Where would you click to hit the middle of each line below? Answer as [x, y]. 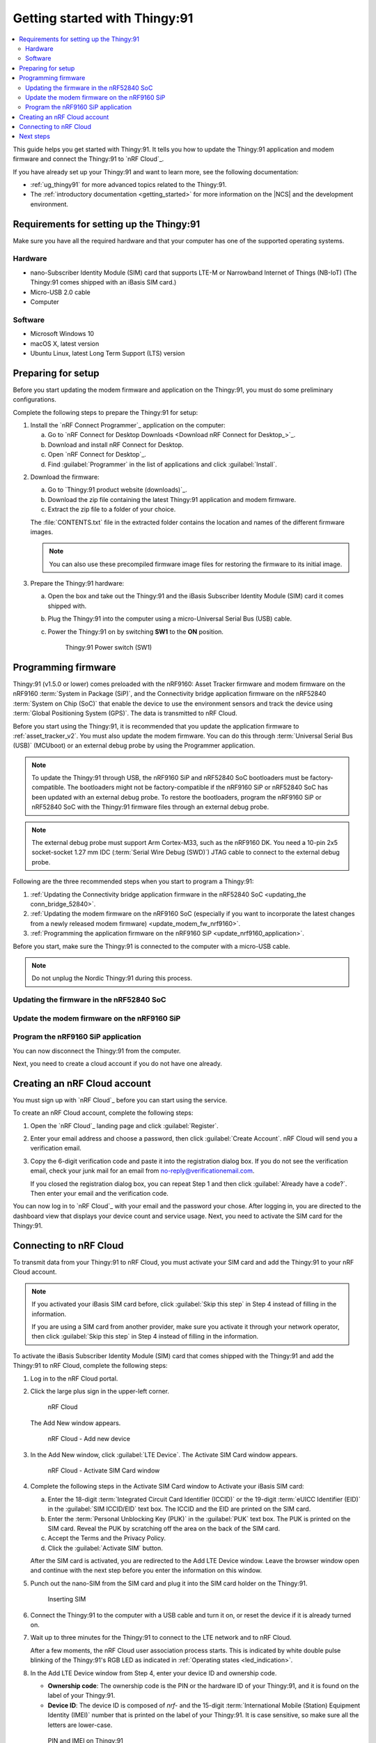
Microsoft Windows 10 [62, 334]
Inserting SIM [67, 1599]
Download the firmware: [65, 477]
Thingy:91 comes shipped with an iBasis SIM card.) [103, 282]
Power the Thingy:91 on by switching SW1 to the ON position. [136, 632]
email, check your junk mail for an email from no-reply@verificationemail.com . [142, 1171]
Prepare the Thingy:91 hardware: [77, 584]
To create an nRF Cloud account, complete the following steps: [103, 1113]
